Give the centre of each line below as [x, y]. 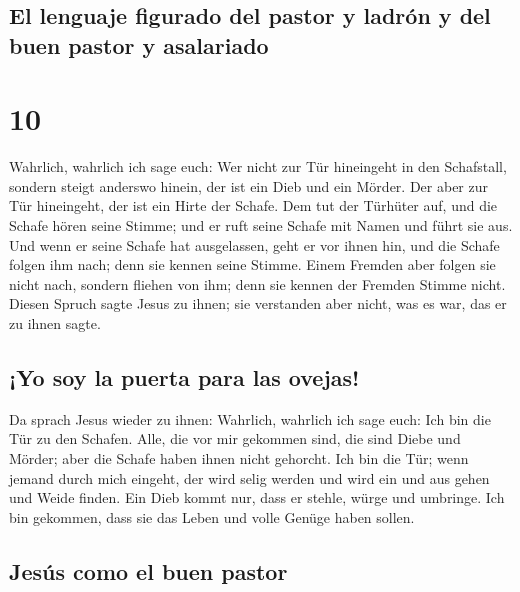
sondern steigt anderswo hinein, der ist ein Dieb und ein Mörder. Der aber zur [248, 185]
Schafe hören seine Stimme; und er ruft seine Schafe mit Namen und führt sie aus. [261, 225]
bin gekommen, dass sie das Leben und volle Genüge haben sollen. [212, 516]
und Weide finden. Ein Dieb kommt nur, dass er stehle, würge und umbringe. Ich [257, 497]
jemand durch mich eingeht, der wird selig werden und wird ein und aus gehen [249, 477]
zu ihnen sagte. [55, 323]
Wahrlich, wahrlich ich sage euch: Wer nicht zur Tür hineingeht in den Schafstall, [258, 166]
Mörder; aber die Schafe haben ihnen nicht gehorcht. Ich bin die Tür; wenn [239, 458]
